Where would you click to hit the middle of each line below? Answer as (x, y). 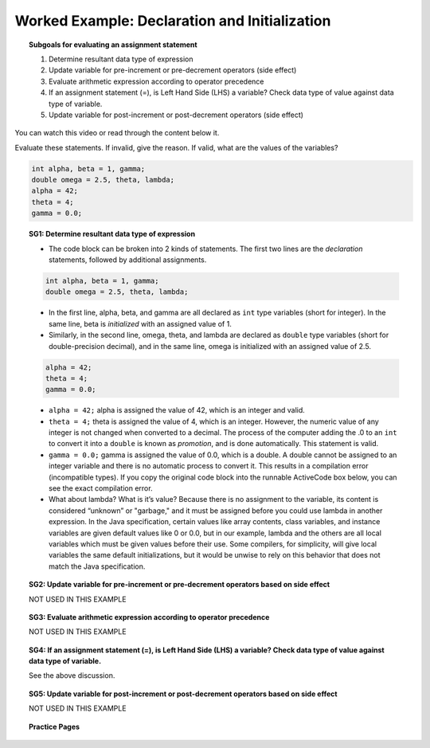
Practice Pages (54, 726)
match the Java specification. (97, 566)
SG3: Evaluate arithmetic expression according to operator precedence (149, 617)
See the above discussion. (72, 676)
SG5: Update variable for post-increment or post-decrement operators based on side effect (183, 694)
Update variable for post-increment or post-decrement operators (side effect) (176, 115)
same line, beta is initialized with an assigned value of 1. (141, 323)
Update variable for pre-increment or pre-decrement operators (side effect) (173, 70)
